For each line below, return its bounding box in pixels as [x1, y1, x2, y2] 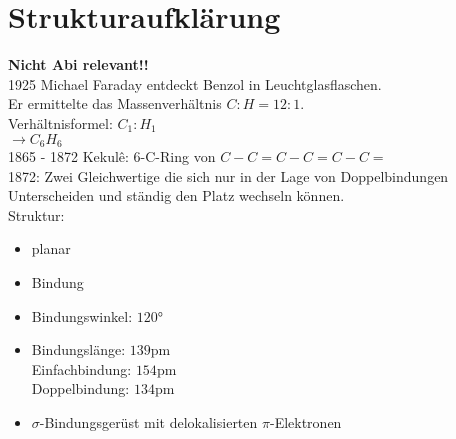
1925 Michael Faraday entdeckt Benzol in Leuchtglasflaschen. [8, 73, 382, 94]
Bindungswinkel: [31, 305, 133, 326]
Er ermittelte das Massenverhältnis [8, 93, 222, 114]
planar [31, 238, 71, 259]
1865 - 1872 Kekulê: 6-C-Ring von [8, 145, 216, 166]
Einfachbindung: [31, 358, 132, 379]
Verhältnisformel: [8, 112, 113, 133]
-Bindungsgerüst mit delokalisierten [39, 411, 258, 432]
